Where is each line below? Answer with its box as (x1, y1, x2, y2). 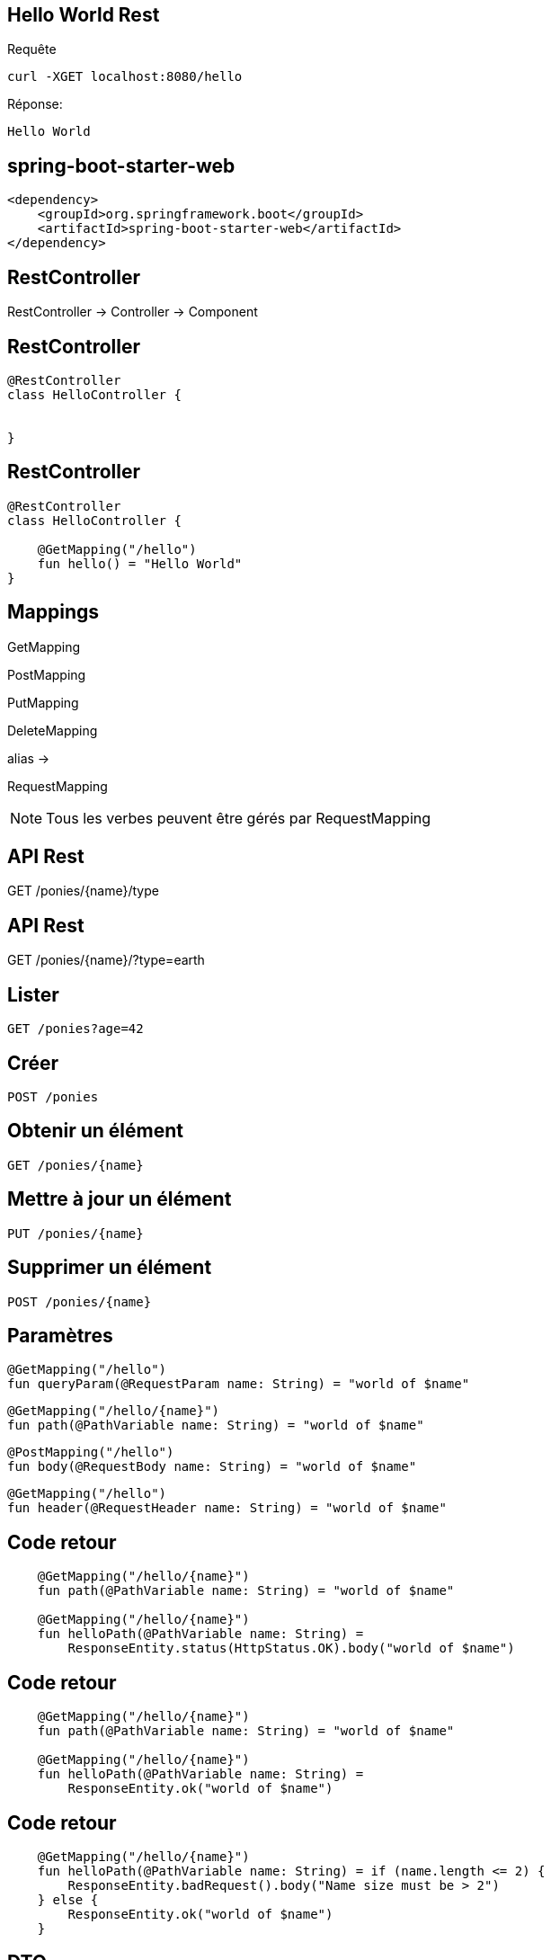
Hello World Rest (7, 4, 160, 26)
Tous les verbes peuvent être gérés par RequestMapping (46, 808, 431, 827)
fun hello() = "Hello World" (37, 556, 243, 571)
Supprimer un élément (7, 1256, 212, 1279)
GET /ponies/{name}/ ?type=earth (7, 952, 205, 968)
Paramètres (7, 1323, 113, 1347)
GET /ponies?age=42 (7, 1021, 144, 1037)
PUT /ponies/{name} (7, 1225, 144, 1241)
